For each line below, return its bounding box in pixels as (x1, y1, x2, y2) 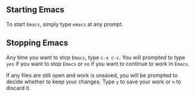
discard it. (6, 84, 31, 91)
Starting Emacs (6, 5, 64, 15)
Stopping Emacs (6, 38, 69, 48)
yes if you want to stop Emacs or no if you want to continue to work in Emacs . (6, 60, 190, 67)
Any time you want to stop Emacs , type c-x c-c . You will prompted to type (6, 54, 185, 61)
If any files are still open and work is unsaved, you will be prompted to (6, 72, 178, 79)
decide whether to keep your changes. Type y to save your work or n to (6, 78, 181, 85)
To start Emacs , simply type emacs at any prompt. (6, 20, 123, 27)
